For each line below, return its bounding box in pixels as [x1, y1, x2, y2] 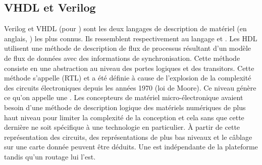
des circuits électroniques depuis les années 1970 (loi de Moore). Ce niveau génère [4, 82, 256, 93]
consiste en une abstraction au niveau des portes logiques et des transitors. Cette [4, 62, 254, 73]
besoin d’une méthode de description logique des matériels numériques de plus [4, 102, 246, 112]
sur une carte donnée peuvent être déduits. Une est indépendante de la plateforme [4, 141, 258, 152]
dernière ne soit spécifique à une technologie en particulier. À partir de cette [4, 122, 240, 132]
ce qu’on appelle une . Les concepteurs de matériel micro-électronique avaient [4, 92, 243, 103]
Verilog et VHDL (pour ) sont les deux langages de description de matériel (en [4, 23, 247, 34]
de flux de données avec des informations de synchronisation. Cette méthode [4, 52, 240, 63]
